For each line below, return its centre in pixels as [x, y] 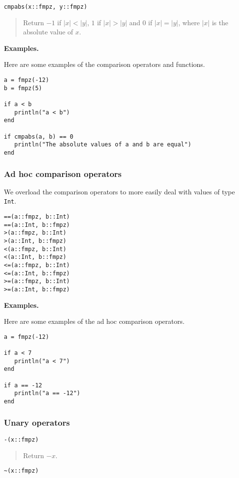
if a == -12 [23, 385]
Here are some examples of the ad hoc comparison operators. [94, 321]
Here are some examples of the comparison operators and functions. [104, 64]
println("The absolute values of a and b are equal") [103, 145]
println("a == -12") [47, 393]
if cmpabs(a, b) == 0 [39, 136]
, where [189, 22]
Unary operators [37, 422]
